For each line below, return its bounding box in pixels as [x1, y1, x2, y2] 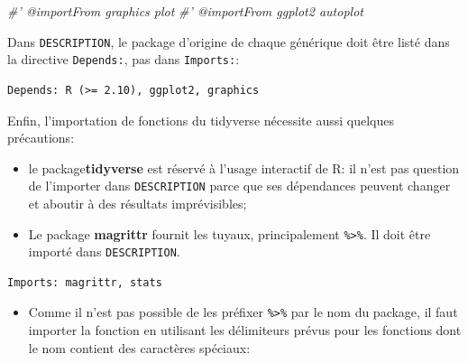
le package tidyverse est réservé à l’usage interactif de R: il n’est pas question [28, 158, 460, 177]
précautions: [7, 128, 75, 147]
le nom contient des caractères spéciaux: [28, 338, 251, 357]
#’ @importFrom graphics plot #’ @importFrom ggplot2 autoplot [7, 2, 363, 20]
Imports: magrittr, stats [7, 275, 162, 289]
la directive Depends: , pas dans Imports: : [7, 50, 240, 69]
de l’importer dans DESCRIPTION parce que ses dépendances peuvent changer [28, 176, 451, 195]
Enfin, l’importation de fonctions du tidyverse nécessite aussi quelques [7, 110, 395, 129]
